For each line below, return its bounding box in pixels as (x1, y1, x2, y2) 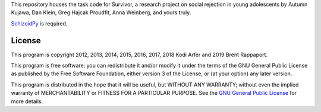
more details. (11, 98, 43, 105)
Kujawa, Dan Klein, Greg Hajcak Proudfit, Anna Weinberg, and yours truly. (11, 9, 191, 16)
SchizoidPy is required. (11, 20, 68, 27)
